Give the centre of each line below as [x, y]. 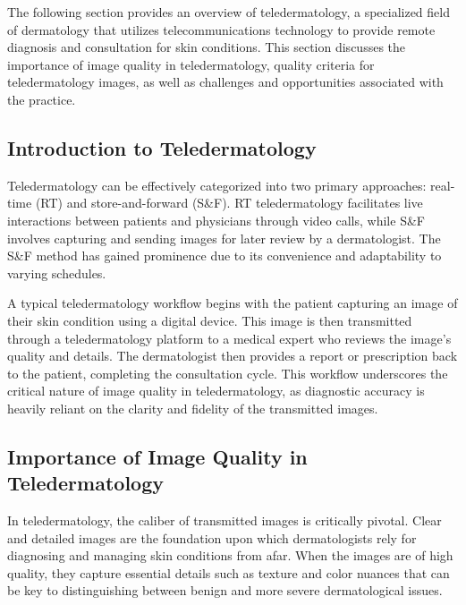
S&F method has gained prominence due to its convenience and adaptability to [225, 256]
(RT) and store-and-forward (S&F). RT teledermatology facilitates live [229, 203]
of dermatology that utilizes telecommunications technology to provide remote [221, 29]
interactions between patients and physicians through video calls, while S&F [216, 220]
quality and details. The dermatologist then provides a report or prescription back [233, 356]
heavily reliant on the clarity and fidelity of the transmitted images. [193, 408]
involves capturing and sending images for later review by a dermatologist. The [224, 238]
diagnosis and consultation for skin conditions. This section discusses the [207, 47]
